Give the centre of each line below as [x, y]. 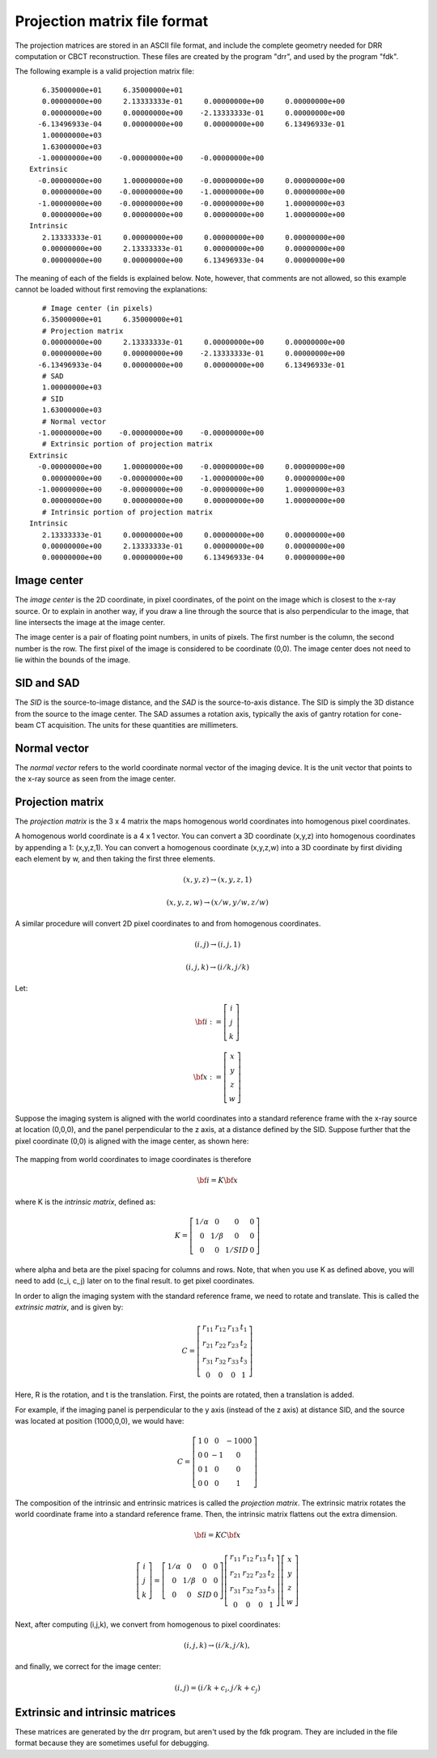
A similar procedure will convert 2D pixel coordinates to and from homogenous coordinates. [168, 924]
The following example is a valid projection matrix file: [104, 71]
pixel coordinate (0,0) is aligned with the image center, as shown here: [132, 1141]
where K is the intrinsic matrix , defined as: [85, 1202]
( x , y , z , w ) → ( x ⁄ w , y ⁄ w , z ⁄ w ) [217, 902]
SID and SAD [47, 683]
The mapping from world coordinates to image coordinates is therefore [133, 1160]
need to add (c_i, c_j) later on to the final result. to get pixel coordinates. [135, 1281]
